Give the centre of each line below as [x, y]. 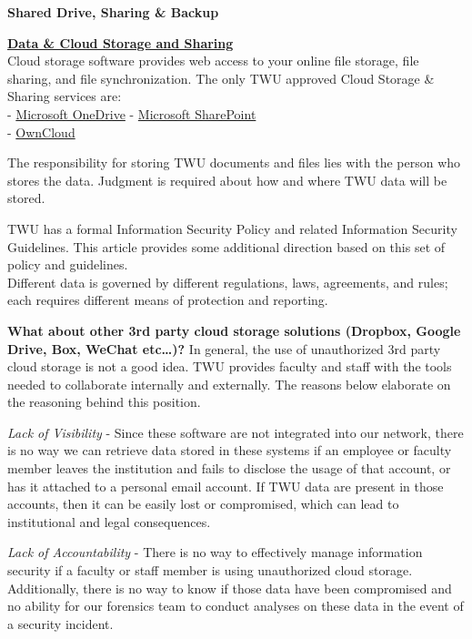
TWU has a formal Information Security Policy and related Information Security [232, 228]
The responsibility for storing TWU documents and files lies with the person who [234, 162]
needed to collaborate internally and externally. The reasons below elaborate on [229, 384]
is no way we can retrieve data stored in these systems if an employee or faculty [230, 450]
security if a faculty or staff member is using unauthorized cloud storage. [210, 570]
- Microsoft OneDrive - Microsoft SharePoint [132, 113]
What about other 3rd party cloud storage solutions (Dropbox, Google [234, 330]
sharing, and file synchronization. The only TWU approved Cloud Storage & [221, 78]
